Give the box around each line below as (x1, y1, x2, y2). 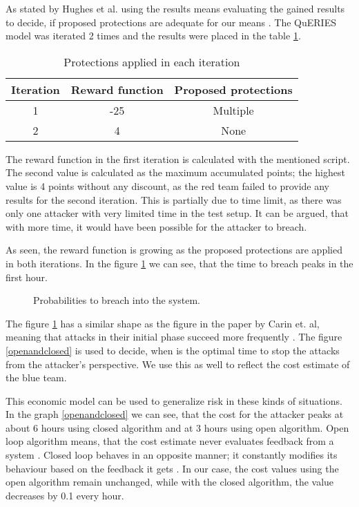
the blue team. (6, 370, 67, 385)
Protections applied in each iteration (64, 53, 240, 70)
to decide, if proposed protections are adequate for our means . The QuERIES (6, 15, 336, 29)
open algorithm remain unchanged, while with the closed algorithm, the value (6, 475, 334, 489)
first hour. (6, 269, 48, 284)
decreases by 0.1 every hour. (6, 488, 124, 502)
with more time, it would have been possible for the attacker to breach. (6, 219, 307, 233)
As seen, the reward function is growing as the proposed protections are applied (6, 242, 342, 257)
